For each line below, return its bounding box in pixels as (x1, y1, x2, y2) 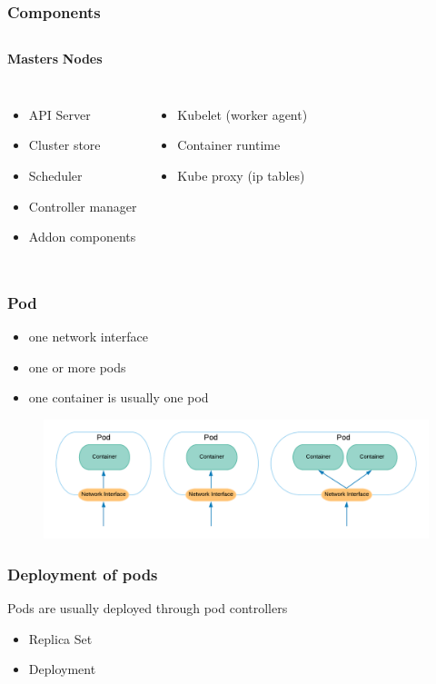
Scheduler (28, 166, 83, 184)
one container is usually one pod (28, 388, 209, 407)
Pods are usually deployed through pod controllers (7, 599, 288, 618)
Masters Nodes (7, 49, 103, 68)
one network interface (28, 327, 148, 345)
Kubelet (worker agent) (177, 104, 308, 124)
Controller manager (28, 196, 137, 215)
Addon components (28, 227, 136, 246)
